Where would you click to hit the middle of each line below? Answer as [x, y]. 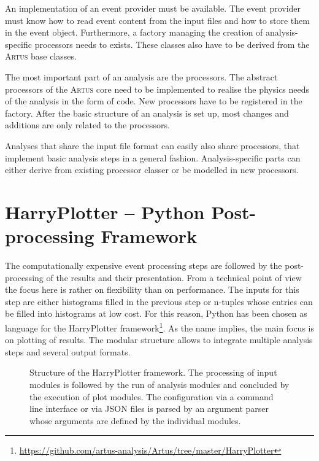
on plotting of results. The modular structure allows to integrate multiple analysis [159, 340]
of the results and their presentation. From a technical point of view [174, 277]
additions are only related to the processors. [87, 125]
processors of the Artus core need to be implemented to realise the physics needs [157, 89]
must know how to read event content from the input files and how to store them [157, 20]
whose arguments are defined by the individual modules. [135, 420]
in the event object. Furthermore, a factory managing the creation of [134, 32]
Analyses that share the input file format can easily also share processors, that [152, 145]
